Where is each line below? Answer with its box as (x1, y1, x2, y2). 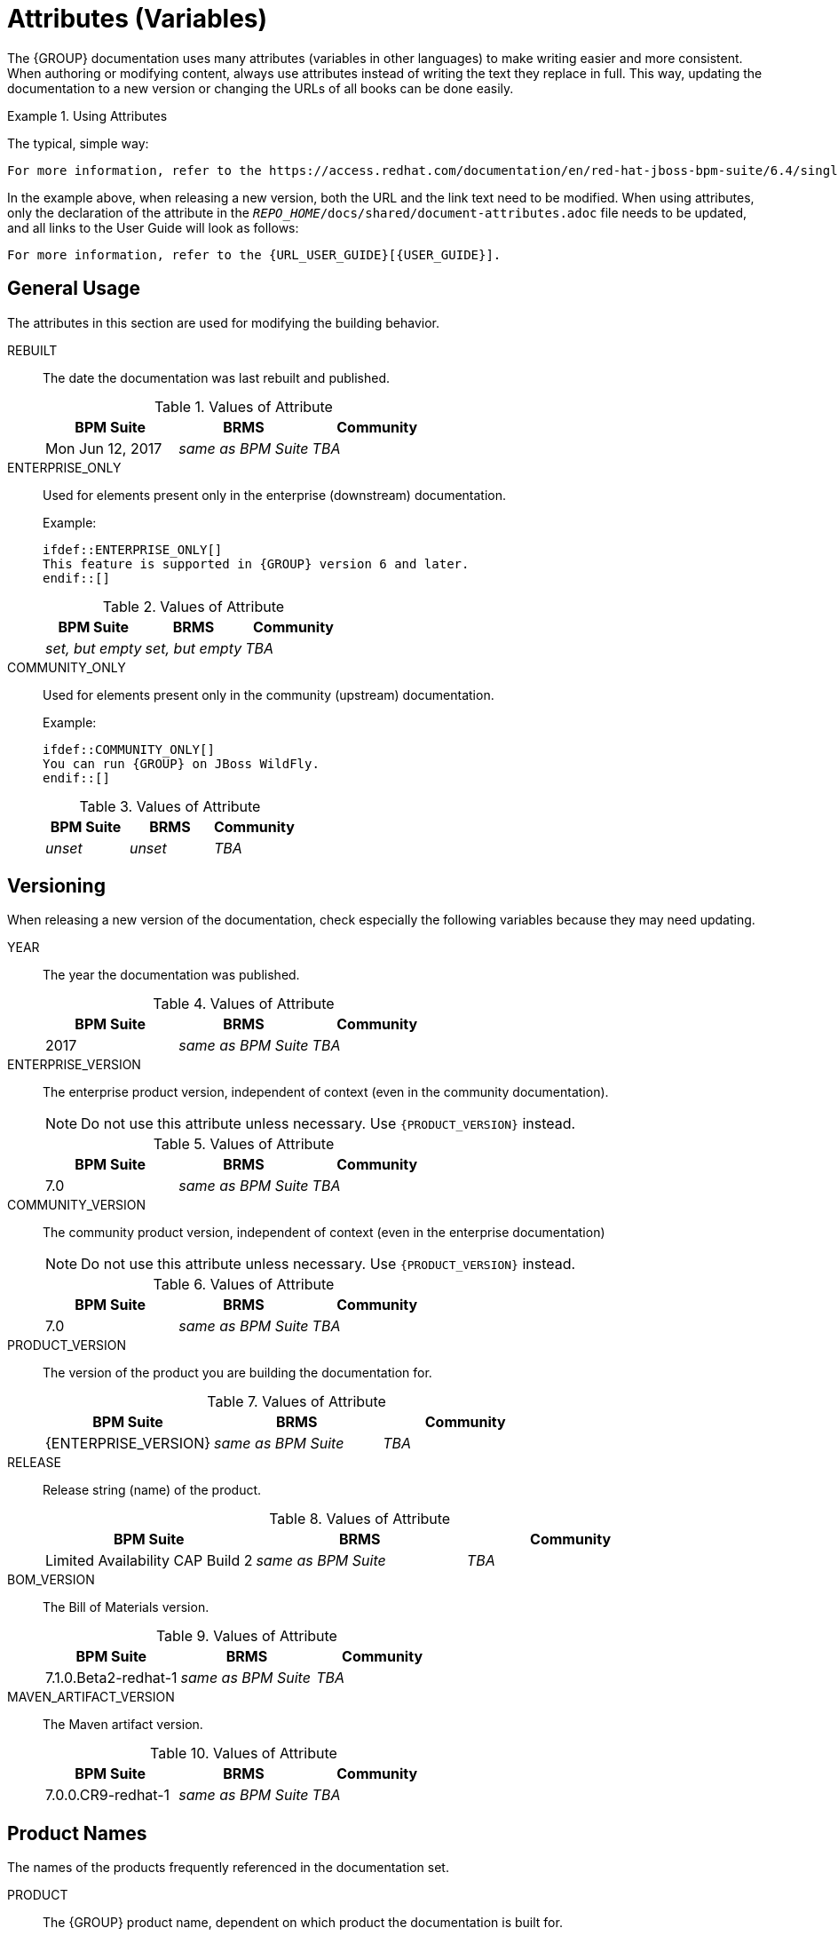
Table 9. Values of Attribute (155, 1627, 337, 1646)
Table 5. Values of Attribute (153, 1135, 335, 1154)
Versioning (7, 875, 106, 898)
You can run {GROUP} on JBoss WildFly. (43, 756, 320, 771)
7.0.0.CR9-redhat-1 (45, 1786, 170, 1805)
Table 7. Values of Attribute (207, 1392, 386, 1411)
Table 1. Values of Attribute (154, 397, 333, 416)
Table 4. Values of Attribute (153, 995, 335, 1013)
